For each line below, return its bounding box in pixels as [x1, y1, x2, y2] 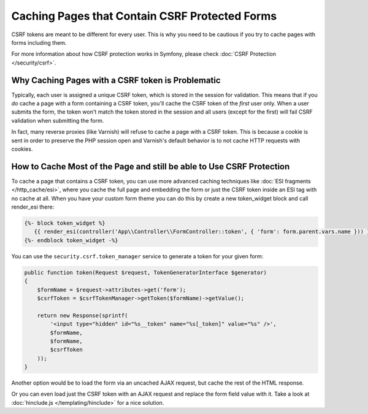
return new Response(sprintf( [37, 312, 128, 319]
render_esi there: [11, 203, 55, 211]
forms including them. [11, 39, 67, 46]
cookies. [11, 145, 33, 153]
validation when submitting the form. [11, 117, 104, 124]
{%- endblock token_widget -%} [24, 237, 119, 243]
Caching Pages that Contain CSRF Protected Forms [11, 9, 277, 23]
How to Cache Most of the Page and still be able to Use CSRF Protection [11, 161, 290, 172]
